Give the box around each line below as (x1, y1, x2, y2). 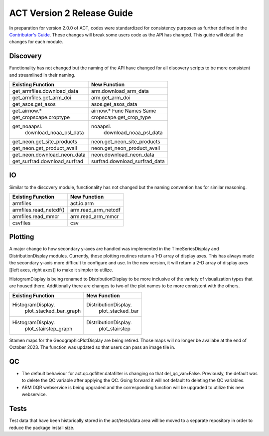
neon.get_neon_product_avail (91, 145, 160, 152)
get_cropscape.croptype (12, 114, 70, 121)
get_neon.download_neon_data (12, 151, 86, 158)
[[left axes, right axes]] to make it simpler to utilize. (9, 267, 113, 273)
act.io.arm (70, 200, 94, 207)
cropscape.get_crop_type (91, 114, 151, 121)
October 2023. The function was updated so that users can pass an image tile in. (9, 344, 175, 350)
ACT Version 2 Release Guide (9, 7, 133, 18)
